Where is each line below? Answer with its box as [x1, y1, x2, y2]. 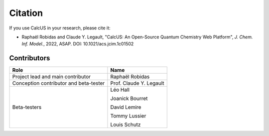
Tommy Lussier [110, 113, 146, 120]
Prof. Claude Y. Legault [110, 80, 164, 87]
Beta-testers [12, 104, 42, 111]
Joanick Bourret [110, 95, 148, 102]
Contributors [9, 54, 50, 62]
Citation [9, 7, 43, 18]
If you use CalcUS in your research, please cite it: [9, 25, 111, 31]
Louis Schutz [110, 121, 141, 128]
